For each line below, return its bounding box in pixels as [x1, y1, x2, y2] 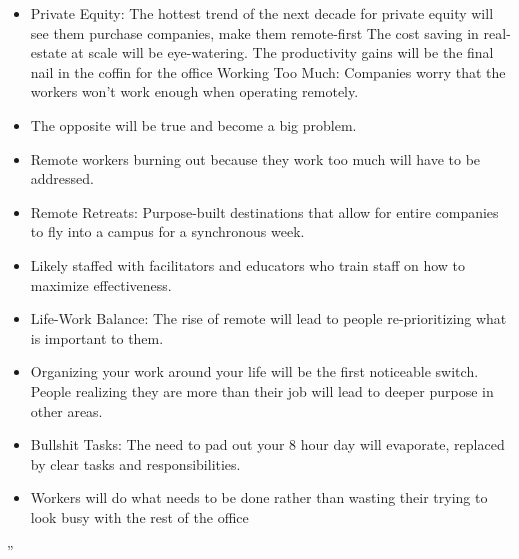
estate [30, 42, 67, 63]
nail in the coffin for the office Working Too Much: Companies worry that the [30, 61, 506, 82]
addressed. [30, 168, 94, 189]
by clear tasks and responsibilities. [30, 453, 241, 474]
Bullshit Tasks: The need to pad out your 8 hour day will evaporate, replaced [30, 434, 505, 455]
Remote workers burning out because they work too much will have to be [30, 148, 481, 169]
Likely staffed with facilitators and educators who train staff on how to [30, 254, 466, 275]
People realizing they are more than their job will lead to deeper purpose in [30, 380, 494, 401]
